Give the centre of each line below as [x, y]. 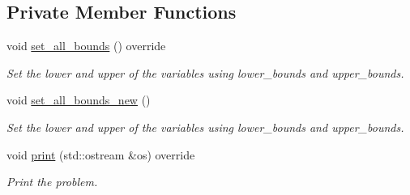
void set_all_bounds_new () [79, 100]
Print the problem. [52, 182]
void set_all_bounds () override [86, 46]
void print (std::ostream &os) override [101, 154]
